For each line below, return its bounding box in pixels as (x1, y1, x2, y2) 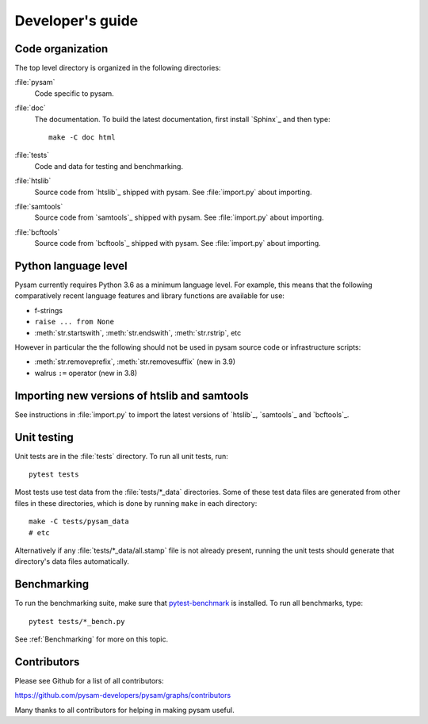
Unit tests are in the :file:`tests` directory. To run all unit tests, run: (14, 451, 229, 461)
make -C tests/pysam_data (29, 517, 130, 527)
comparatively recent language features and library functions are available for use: (14, 291, 285, 301)
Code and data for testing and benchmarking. (34, 161, 184, 170)
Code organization (14, 42, 109, 56)
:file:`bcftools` (14, 227, 60, 237)
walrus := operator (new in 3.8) (34, 368, 138, 377)
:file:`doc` (14, 103, 47, 113)
